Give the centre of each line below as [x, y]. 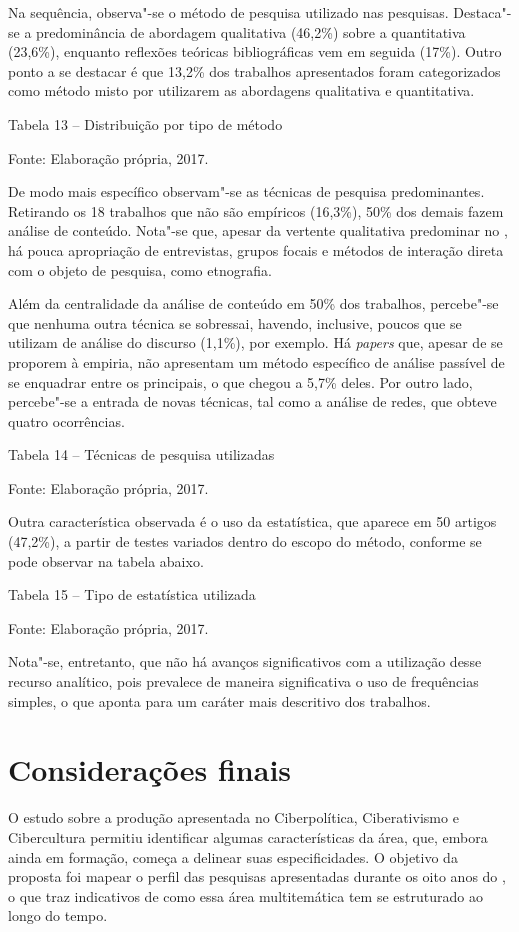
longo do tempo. [58, 915]
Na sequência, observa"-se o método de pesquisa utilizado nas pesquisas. [228, 12]
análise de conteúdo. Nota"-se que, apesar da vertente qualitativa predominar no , [258, 230]
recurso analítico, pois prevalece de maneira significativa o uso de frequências [243, 681]
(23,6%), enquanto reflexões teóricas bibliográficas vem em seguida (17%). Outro [255, 51]
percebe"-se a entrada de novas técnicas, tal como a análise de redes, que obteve [252, 401]
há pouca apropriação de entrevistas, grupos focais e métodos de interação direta [256, 249]
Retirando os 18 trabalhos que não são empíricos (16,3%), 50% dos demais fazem [256, 210]
